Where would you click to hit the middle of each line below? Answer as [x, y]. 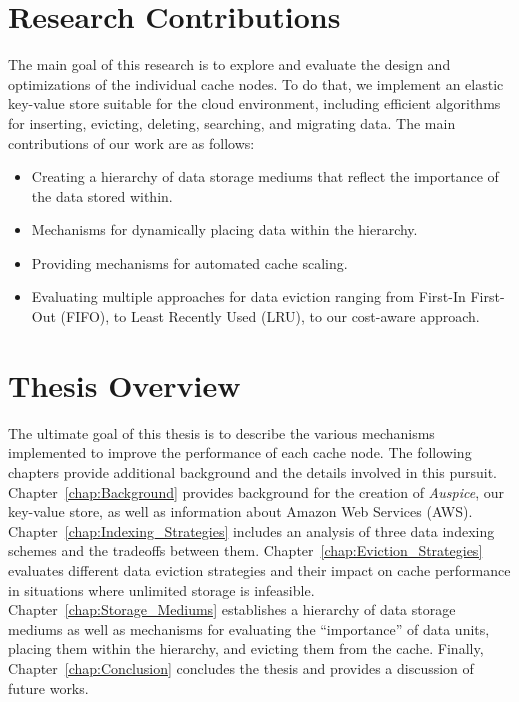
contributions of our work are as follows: [131, 142]
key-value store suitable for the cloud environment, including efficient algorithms [254, 103]
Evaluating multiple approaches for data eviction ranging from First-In [248, 296]
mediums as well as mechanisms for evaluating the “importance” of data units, [249, 628]
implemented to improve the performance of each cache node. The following [240, 452]
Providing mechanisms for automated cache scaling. [189, 262]
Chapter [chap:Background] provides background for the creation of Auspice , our [256, 491]
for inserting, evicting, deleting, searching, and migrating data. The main [232, 122]
